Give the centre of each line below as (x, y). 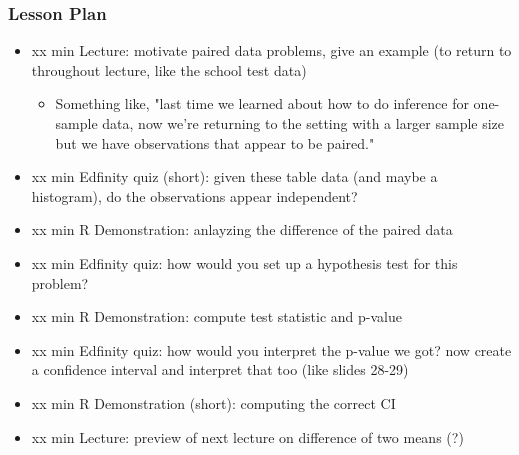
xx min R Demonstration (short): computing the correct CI (213, 402)
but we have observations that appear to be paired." (215, 142)
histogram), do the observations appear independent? (194, 195)
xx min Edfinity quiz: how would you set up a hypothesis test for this (244, 262)
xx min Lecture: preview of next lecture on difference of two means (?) (247, 436)
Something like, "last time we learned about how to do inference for (262, 103)
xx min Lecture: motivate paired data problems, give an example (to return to (271, 50)
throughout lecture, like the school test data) (169, 69)
